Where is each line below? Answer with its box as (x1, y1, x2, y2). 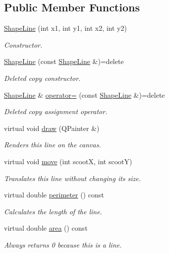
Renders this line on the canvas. (4, 139, 101, 150)
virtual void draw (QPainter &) (4, 123, 100, 133)
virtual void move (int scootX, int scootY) (4, 156, 132, 166)
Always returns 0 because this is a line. (4, 239, 122, 250)
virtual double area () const (4, 223, 88, 233)
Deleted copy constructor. (4, 72, 81, 83)
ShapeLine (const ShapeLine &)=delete (4, 56, 124, 66)
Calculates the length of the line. (4, 206, 102, 216)
